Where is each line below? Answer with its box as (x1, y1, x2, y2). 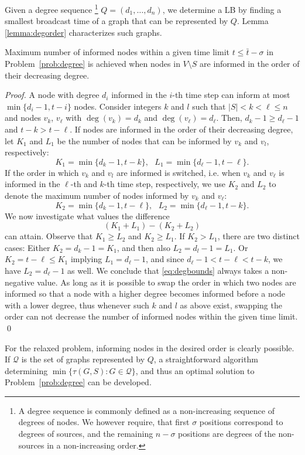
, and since (146, 253, 184, 265)
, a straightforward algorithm (153, 353, 258, 365)
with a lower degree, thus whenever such (5, 298, 149, 311)
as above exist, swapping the (180, 298, 282, 311)
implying (70, 253, 102, 265)
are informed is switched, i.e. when (116, 166, 241, 178)
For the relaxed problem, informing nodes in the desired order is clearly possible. (5, 341, 294, 354)
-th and (70, 178, 97, 190)
